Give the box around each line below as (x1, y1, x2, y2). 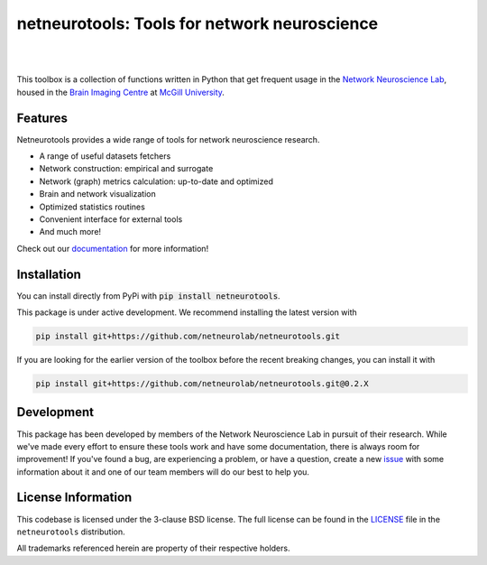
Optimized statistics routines (39, 201, 146, 212)
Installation (16, 266, 81, 282)
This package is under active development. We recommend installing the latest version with (16, 307, 358, 318)
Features (16, 110, 68, 125)
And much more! (39, 227, 102, 237)
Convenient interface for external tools (39, 213, 183, 225)
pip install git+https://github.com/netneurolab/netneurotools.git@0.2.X (35, 379, 369, 388)
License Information (16, 490, 133, 505)
